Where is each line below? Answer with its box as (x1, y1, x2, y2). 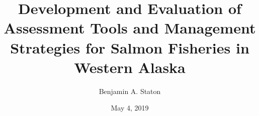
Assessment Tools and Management (4, 17, 256, 38)
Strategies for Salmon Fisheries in (10, 37, 249, 57)
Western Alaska (74, 56, 186, 77)
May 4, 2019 (111, 102, 149, 113)
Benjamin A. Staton (99, 85, 161, 96)
